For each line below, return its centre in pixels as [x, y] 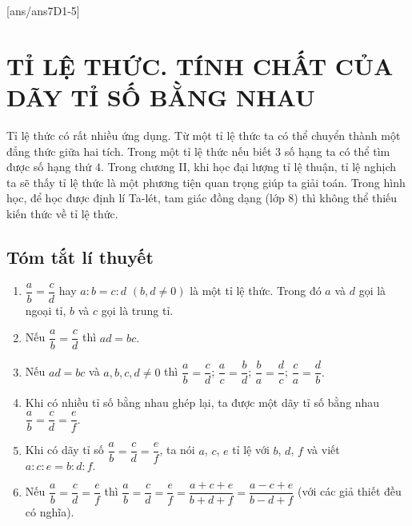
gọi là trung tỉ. [137, 310]
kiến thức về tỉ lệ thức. [62, 213]
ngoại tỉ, [46, 310]
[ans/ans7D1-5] [43, 10]
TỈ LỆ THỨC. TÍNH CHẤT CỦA [200, 65]
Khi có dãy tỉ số [64, 450]
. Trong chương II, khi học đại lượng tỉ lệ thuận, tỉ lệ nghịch [248, 167]
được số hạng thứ [49, 167]
